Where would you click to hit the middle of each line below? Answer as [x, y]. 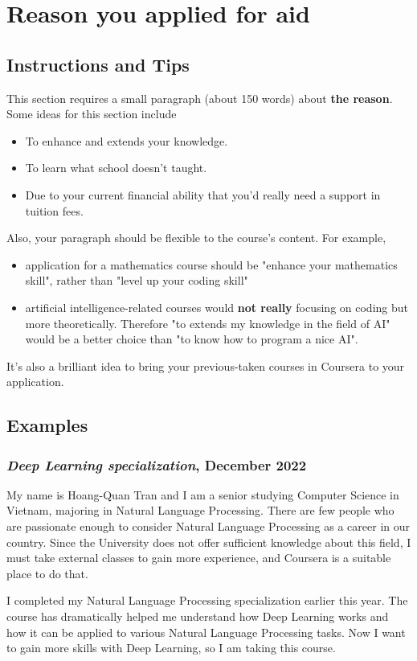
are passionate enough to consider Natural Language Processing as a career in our [208, 526]
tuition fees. [54, 210]
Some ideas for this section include [92, 114]
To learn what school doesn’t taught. [116, 168]
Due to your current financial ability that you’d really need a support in [203, 194]
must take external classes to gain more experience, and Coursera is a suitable [199, 558]
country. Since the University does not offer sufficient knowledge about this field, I [209, 542]
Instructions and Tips [98, 64]
